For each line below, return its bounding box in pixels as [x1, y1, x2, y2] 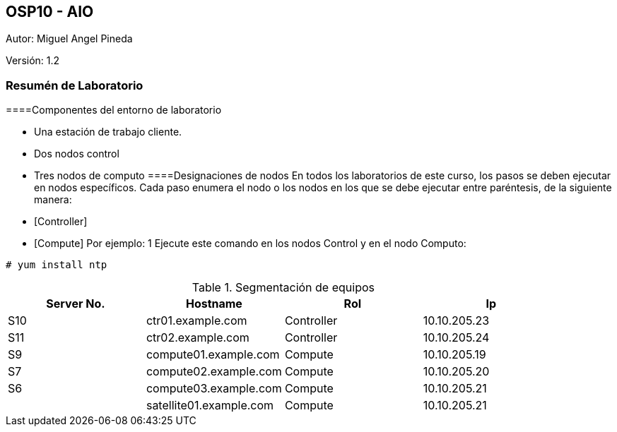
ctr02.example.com [146, 330, 249, 345]
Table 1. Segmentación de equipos [192, 280, 375, 295]
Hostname [185, 296, 242, 311]
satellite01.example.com [146, 398, 274, 413]
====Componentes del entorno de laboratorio [6, 104, 222, 116]
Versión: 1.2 [6, 54, 60, 67]
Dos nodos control [34, 148, 119, 160]
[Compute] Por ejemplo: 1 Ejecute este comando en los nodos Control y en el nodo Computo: [34, 237, 466, 250]
